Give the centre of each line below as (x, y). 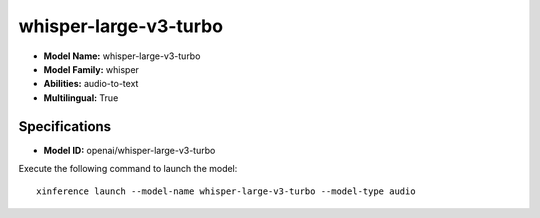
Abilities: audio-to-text (91, 84)
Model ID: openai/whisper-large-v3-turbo (129, 150)
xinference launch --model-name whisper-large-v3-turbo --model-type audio (226, 191)
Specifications (65, 126)
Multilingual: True (81, 97)
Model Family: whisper (91, 69)
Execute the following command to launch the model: (128, 169)
